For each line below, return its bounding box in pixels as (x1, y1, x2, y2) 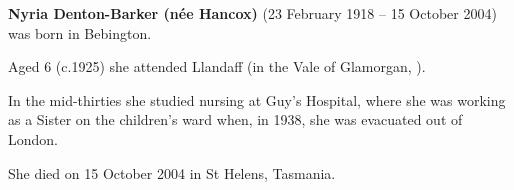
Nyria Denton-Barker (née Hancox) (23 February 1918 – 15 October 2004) (8, 3, 497, 23)
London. (8, 128, 58, 149)
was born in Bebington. (8, 22, 152, 43)
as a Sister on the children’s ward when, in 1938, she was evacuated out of (8, 109, 463, 130)
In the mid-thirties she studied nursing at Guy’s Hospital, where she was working (8, 89, 506, 110)
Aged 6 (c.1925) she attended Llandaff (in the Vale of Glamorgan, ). (8, 56, 426, 77)
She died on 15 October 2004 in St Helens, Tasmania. (8, 162, 336, 183)
